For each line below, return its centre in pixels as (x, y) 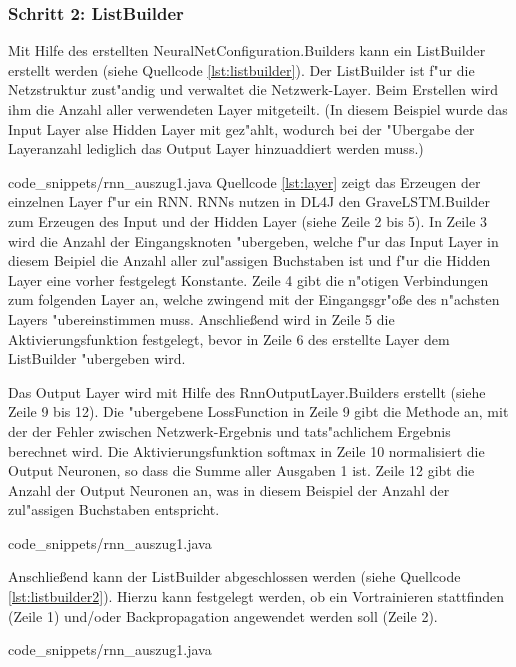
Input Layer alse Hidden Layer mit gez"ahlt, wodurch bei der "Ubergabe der (241, 128)
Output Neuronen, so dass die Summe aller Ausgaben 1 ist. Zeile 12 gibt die (241, 470)
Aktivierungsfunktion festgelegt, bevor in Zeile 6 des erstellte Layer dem (229, 338)
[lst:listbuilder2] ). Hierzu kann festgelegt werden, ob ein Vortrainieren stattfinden (256, 596)
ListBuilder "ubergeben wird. (97, 358)
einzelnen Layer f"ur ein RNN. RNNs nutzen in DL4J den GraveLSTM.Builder (249, 201)
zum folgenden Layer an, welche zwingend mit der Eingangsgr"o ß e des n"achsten (254, 299)
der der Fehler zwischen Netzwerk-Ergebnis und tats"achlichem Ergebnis (229, 430)
